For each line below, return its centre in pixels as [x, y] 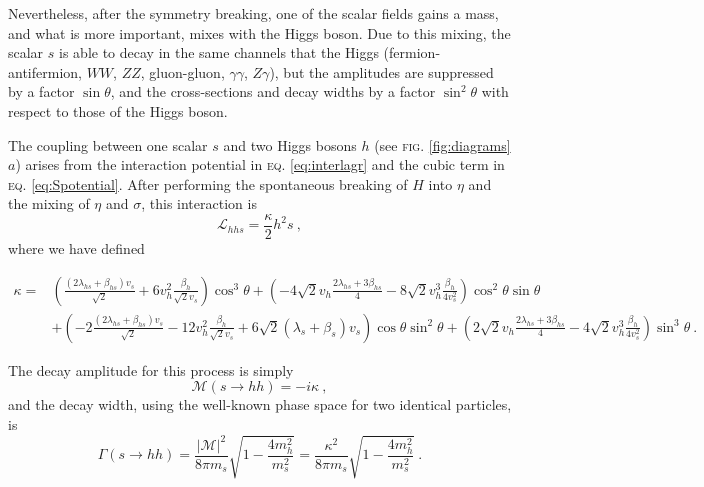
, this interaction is [199, 203]
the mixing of [49, 203]
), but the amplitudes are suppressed [381, 71]
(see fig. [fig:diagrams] [442, 144]
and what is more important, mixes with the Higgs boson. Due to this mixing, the [259, 32]
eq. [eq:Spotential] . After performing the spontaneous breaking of [208, 183]
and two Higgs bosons [290, 144]
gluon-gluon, [187, 71]
